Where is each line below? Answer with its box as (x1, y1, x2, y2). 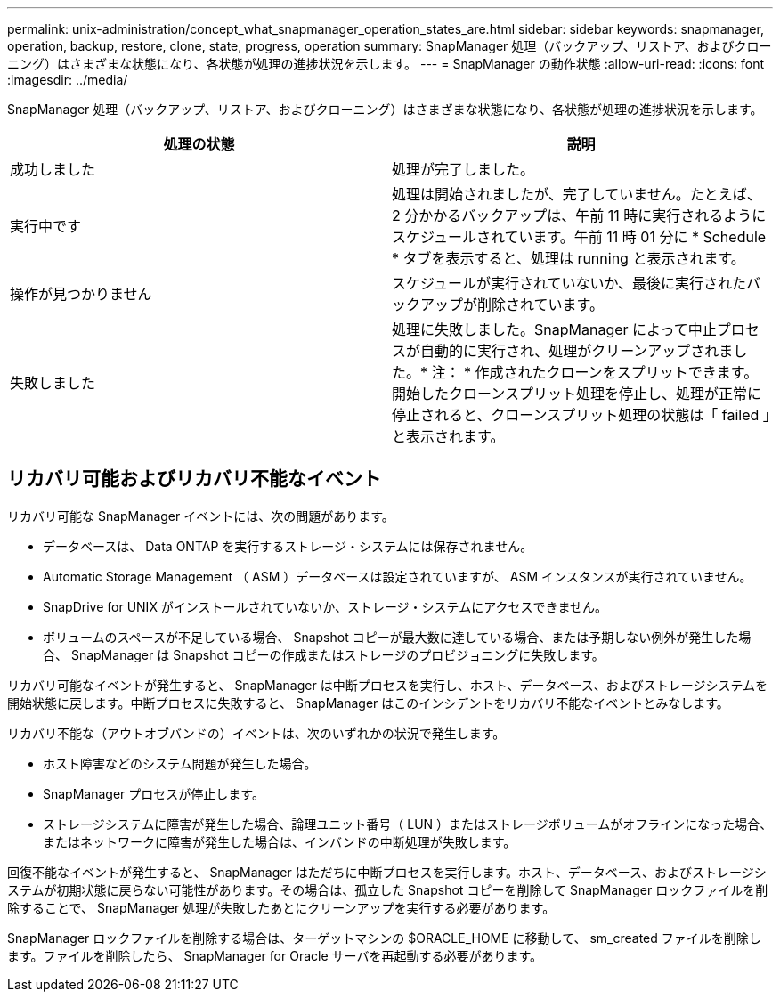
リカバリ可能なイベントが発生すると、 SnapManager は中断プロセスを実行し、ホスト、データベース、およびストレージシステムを (7, 677, 768, 693)
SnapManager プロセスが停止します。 (43, 785, 264, 801)
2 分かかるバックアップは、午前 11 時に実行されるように (392, 207, 767, 224)
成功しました (10, 160, 96, 178)
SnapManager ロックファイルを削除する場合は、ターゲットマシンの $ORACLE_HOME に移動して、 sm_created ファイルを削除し (7, 930, 761, 946)
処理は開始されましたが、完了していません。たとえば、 (392, 185, 761, 203)
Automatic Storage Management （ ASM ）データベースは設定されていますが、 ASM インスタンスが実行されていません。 (43, 568, 752, 584)
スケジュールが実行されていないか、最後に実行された (392, 274, 747, 292)
